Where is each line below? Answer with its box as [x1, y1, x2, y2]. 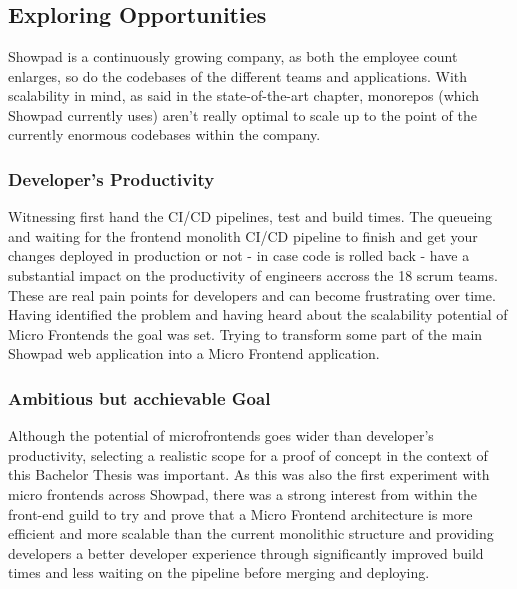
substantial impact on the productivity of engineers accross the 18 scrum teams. [8, 264, 498, 285]
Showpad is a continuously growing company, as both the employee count [8, 46, 458, 66]
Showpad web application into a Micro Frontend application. [8, 343, 380, 364]
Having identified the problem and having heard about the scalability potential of [8, 304, 508, 325]
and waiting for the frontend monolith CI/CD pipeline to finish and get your [8, 225, 478, 246]
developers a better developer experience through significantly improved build [8, 542, 484, 563]
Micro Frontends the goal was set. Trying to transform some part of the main [8, 323, 483, 344]
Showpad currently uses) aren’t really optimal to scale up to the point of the [8, 104, 478, 125]
